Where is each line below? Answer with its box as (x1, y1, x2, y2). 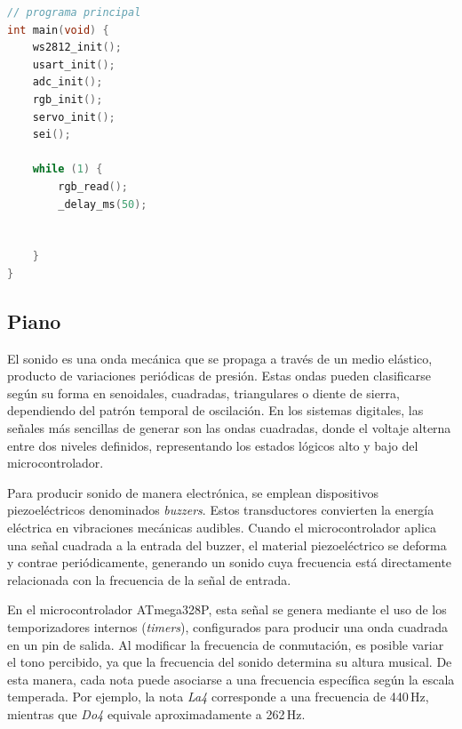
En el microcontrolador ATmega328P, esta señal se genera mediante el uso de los (7, 600, 447, 619)
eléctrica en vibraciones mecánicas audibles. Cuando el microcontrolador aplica (7, 518, 437, 537)
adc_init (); (32, 76, 103, 89)
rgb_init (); (32, 92, 103, 106)
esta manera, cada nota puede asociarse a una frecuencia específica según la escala (7, 669, 455, 688)
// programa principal (7, 6, 141, 19)
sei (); (32, 128, 71, 141)
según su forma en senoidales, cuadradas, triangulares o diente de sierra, (7, 383, 400, 402)
